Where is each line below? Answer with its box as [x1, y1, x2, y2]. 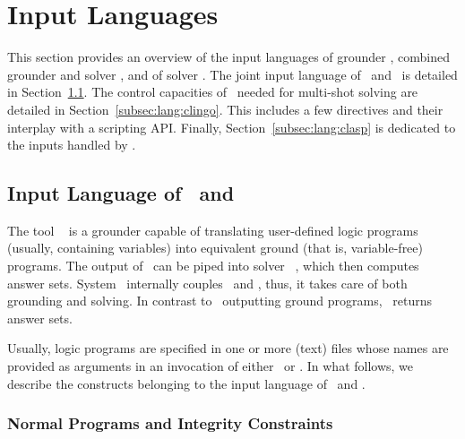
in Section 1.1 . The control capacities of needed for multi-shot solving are [7, 82, 418, 101]
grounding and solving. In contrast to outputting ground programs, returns [7, 291, 432, 310]
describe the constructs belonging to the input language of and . [7, 374, 366, 392]
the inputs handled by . [7, 135, 136, 154]
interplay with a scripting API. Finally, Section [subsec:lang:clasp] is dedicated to [7, 117, 456, 136]
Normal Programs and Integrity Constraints [7, 412, 333, 435]
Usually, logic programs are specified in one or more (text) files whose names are [7, 339, 449, 357]
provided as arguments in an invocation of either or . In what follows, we [7, 357, 414, 375]
